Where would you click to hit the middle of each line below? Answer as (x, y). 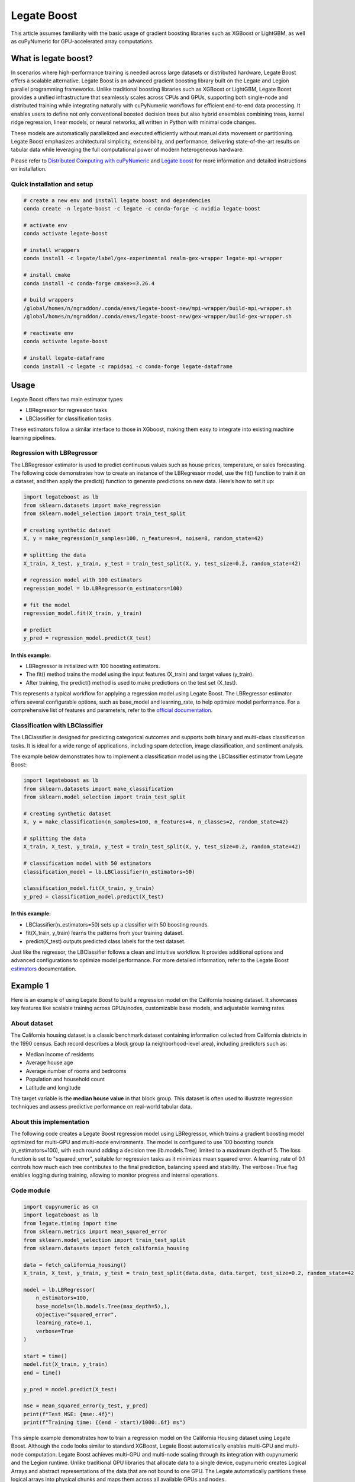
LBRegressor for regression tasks (67, 410)
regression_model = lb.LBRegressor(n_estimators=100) (103, 588)
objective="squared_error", (77, 1315)
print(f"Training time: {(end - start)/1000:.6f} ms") (104, 1422)
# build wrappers (49, 300)
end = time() (42, 1373)
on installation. (29, 169)
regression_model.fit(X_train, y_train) (83, 613)
